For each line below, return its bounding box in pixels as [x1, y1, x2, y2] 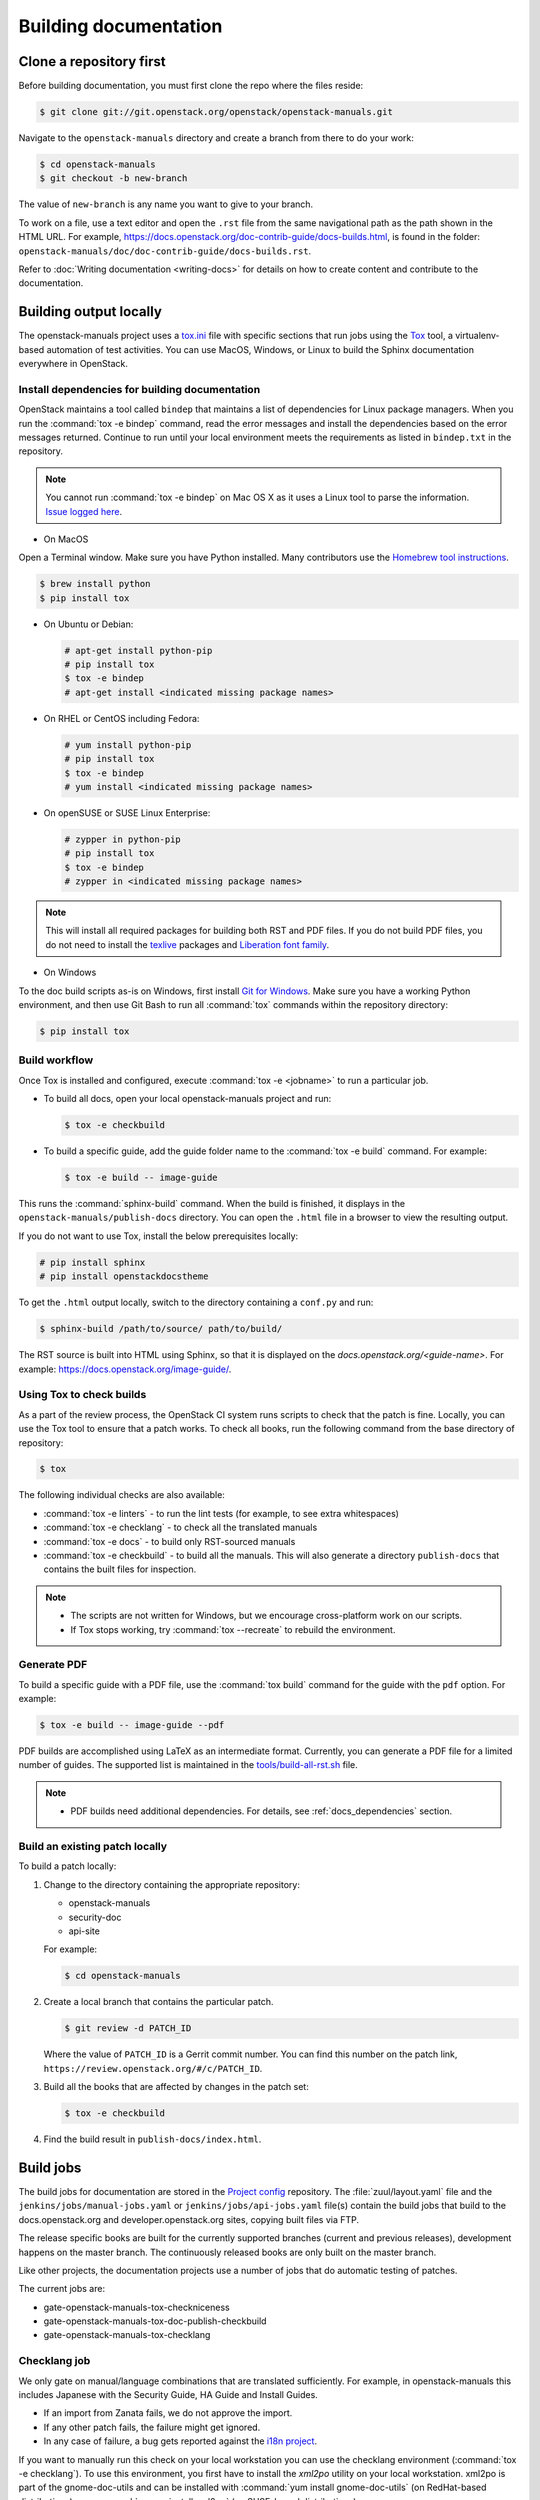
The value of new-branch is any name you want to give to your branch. [18, 198, 314, 210]
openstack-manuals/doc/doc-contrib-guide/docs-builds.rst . [18, 245, 312, 257]
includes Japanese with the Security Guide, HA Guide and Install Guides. [18, 2389, 319, 2400]
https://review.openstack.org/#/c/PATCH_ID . [43, 2062, 263, 2074]
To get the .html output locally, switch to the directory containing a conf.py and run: [18, 1296, 374, 1309]
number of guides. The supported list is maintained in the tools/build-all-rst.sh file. [18, 1759, 359, 1771]
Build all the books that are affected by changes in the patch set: [43, 2081, 309, 2093]
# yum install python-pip [64, 739, 192, 750]
